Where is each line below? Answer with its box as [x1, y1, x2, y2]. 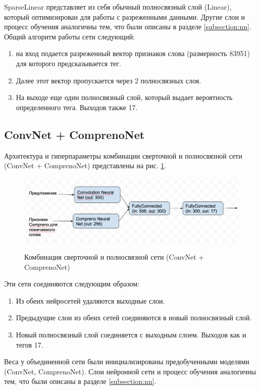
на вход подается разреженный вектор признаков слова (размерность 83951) [16, 48, 250, 59]
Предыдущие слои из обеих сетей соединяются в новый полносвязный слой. [16, 312, 252, 323]
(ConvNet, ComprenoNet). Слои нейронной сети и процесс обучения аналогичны [4, 366, 256, 376]
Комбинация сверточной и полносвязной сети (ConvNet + [24, 252, 204, 262]
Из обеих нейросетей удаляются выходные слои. [16, 295, 165, 306]
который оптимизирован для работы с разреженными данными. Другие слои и [4, 11, 245, 22]
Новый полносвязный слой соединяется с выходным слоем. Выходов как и [16, 329, 246, 340]
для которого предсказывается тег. [16, 58, 121, 68]
